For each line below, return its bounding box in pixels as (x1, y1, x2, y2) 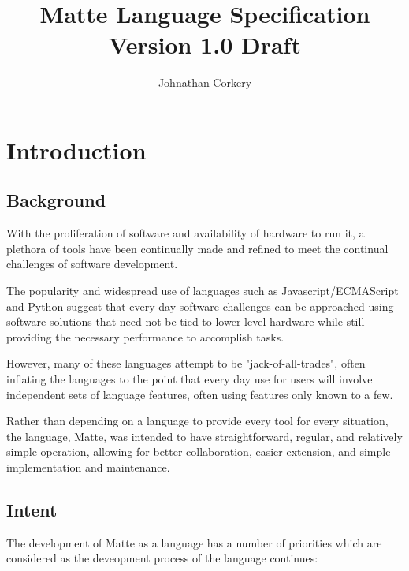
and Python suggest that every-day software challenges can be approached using (6, 297, 394, 314)
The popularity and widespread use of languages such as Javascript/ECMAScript (6, 282, 399, 299)
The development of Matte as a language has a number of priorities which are (6, 534, 382, 550)
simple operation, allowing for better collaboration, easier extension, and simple (6, 443, 391, 460)
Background (6, 188, 106, 212)
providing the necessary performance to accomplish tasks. (6, 328, 284, 345)
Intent (6, 498, 58, 521)
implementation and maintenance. (6, 459, 170, 476)
